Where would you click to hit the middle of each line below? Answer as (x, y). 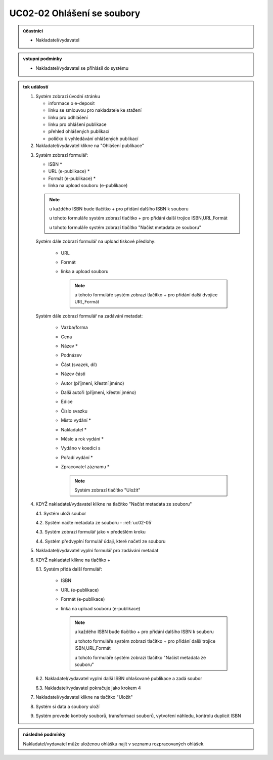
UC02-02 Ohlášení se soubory (75, 13)
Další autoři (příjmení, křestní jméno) (99, 392)
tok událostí (36, 87)
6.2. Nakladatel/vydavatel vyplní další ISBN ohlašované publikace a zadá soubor (119, 679)
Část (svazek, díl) (79, 365)
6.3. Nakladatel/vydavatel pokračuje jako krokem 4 (88, 688)
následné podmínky (44, 734)
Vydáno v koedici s (81, 448)
